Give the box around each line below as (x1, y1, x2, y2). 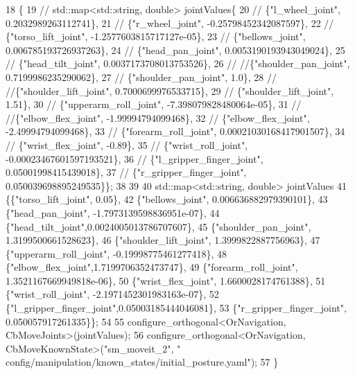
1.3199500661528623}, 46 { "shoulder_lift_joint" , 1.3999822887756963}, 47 (6, 233, 320, 247)
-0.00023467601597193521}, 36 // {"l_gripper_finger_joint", (6, 151, 263, 166)
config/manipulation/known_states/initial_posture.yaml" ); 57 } (6, 355, 279, 369)
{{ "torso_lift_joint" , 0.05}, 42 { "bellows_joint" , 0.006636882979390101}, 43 (6, 192, 328, 206)
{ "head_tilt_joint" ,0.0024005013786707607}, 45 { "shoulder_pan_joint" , (6, 219, 311, 233)
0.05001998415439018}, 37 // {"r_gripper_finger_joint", (6, 165, 247, 179)
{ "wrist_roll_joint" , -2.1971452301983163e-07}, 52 (6, 287, 219, 301)
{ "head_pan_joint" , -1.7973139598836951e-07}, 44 (6, 205, 220, 220)
